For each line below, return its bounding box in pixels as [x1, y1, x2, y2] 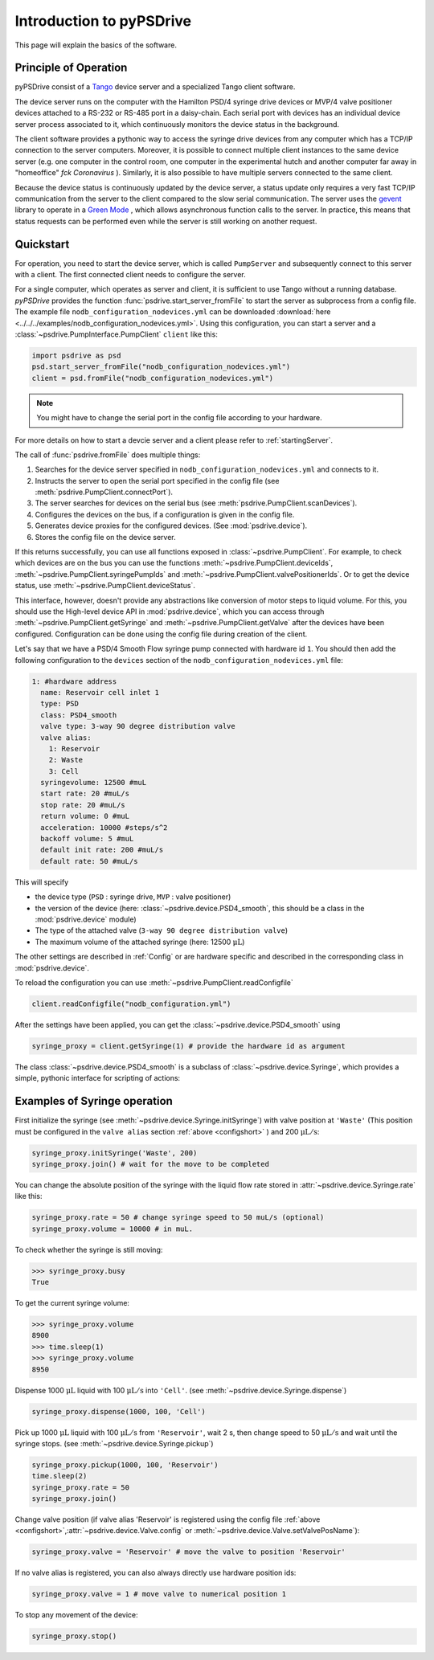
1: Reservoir [48, 744, 100, 753]
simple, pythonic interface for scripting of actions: [14, 1073, 181, 1083]
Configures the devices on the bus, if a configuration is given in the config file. [35, 509, 295, 519]
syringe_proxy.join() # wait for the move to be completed [31, 1159, 269, 1168]
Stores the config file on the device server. [35, 532, 176, 542]
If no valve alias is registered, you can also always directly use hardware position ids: [14, 1568, 297, 1578]
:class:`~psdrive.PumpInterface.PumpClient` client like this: [14, 329, 219, 339]
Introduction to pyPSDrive [14, 12, 192, 30]
